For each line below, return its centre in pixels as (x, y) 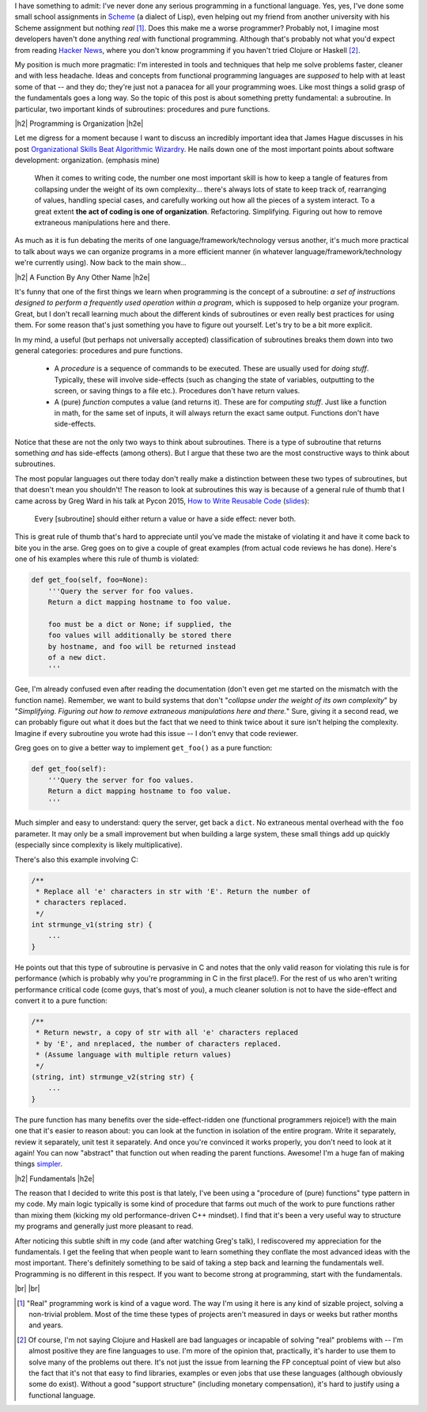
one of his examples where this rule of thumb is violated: (107, 559)
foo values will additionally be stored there (140, 636)
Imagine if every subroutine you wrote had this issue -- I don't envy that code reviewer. (156, 733)
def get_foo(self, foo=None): (90, 580)
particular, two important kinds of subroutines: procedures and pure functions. (142, 109)
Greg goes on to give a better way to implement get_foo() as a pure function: (144, 748)
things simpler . (39, 1164)
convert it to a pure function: (61, 1000)
